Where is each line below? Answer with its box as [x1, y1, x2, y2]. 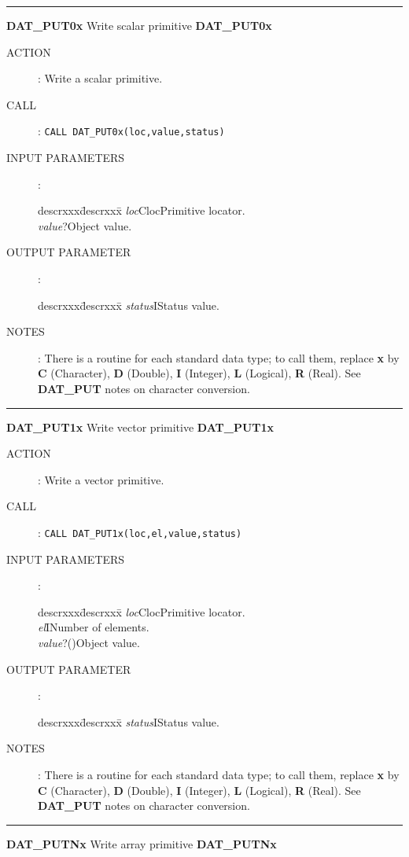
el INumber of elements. [38, 619, 149, 635]
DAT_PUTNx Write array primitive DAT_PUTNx [6, 835, 277, 851]
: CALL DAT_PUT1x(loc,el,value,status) [38, 524, 242, 540]
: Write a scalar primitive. [38, 70, 163, 86]
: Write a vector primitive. [38, 471, 164, 487]
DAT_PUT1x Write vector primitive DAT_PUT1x [6, 418, 275, 435]
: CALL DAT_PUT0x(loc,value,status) [38, 123, 225, 139]
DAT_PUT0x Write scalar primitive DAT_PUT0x [6, 17, 272, 33]
